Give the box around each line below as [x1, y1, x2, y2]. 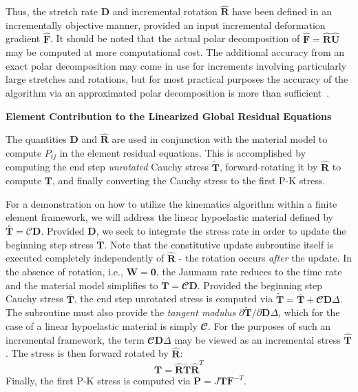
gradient [6, 31, 41, 46]
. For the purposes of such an [207, 319, 331, 333]
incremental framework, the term [6, 332, 145, 346]
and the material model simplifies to [6, 277, 158, 292]
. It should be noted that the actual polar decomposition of [50, 31, 300, 46]
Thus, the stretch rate [6, 4, 98, 19]
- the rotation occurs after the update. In [178, 251, 352, 265]
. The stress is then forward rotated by [6, 346, 169, 360]
